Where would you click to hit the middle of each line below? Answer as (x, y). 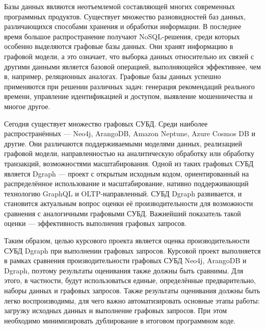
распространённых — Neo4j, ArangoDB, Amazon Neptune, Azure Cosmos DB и (130, 133)
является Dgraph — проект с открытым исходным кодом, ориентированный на (127, 173)
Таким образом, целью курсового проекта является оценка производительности (127, 241)
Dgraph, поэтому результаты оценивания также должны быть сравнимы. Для (124, 270)
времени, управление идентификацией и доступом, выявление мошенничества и (128, 96)
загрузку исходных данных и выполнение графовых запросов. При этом (116, 310)
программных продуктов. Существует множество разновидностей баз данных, (125, 16)
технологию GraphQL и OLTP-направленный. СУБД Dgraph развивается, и (123, 193)
